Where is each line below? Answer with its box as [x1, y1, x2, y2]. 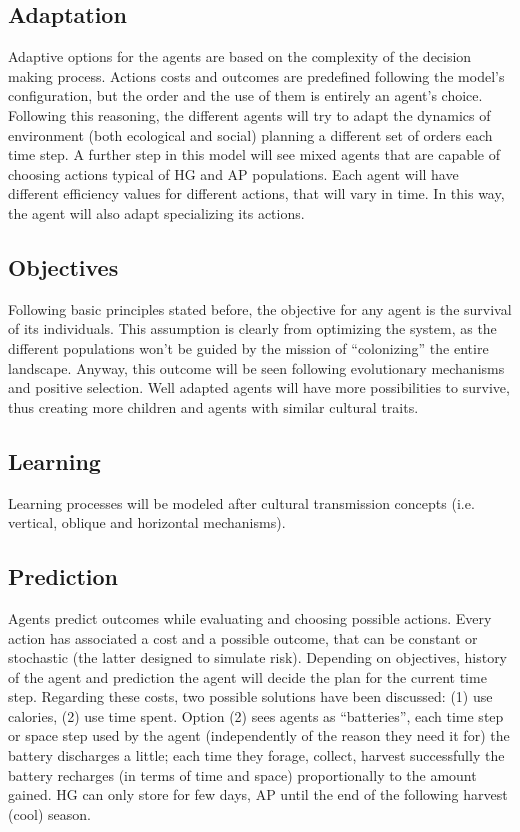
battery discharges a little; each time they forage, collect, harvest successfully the [8, 745, 505, 766]
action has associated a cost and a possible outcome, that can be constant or [8, 627, 478, 648]
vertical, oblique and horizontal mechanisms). [8, 512, 286, 533]
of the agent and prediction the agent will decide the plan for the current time [8, 666, 487, 687]
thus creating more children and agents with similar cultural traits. [8, 396, 419, 417]
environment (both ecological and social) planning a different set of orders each [8, 124, 493, 145]
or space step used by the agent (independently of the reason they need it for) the [8, 725, 510, 746]
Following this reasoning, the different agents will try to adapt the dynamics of [8, 104, 491, 125]
